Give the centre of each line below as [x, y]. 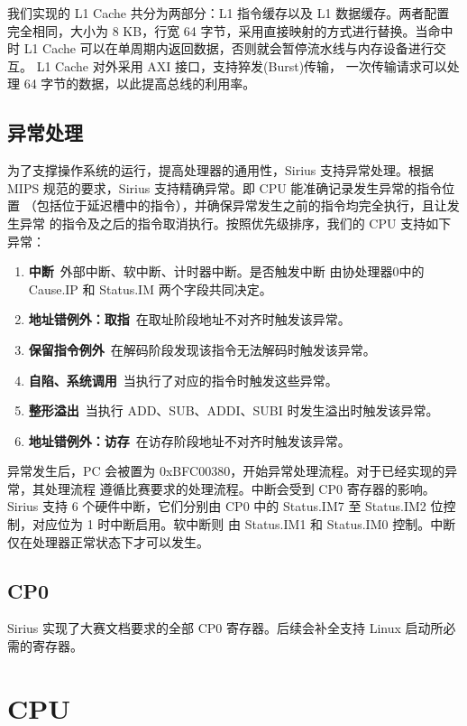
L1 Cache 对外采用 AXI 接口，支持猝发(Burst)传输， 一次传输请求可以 [242, 65]
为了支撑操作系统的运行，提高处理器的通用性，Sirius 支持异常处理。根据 [221, 170]
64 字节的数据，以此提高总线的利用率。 [140, 84]
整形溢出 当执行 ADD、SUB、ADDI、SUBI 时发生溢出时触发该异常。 [233, 410]
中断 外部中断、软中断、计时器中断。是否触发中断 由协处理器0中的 [226, 271]
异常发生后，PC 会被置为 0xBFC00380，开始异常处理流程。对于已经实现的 [226, 471]
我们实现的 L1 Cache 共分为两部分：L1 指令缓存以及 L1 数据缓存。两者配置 [229, 13]
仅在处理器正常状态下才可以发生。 [108, 541]
